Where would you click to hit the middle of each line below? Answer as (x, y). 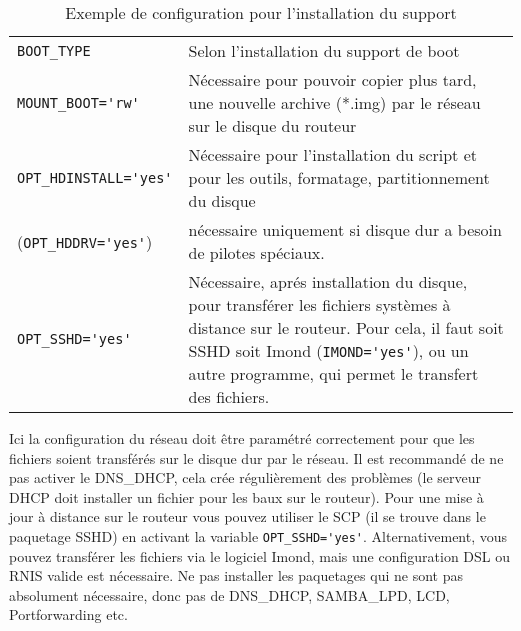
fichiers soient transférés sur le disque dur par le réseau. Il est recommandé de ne (256, 457)
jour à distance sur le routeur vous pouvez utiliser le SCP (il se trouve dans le (247, 516)
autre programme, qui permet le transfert (333, 373)
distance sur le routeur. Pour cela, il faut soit (346, 327)
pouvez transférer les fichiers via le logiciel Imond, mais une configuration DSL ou (260, 555)
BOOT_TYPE (54, 50)
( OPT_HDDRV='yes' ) (85, 241)
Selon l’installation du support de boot (324, 50)
